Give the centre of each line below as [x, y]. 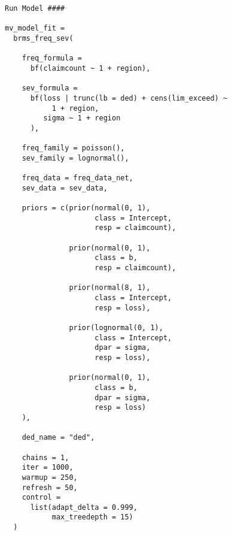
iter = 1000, [48, 468]
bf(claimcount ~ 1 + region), [90, 68]
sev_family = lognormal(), [75, 158]
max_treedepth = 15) [92, 517]
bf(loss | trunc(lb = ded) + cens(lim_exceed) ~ [129, 98]
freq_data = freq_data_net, [77, 178]
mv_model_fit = [35, 28]
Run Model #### [35, 8]
